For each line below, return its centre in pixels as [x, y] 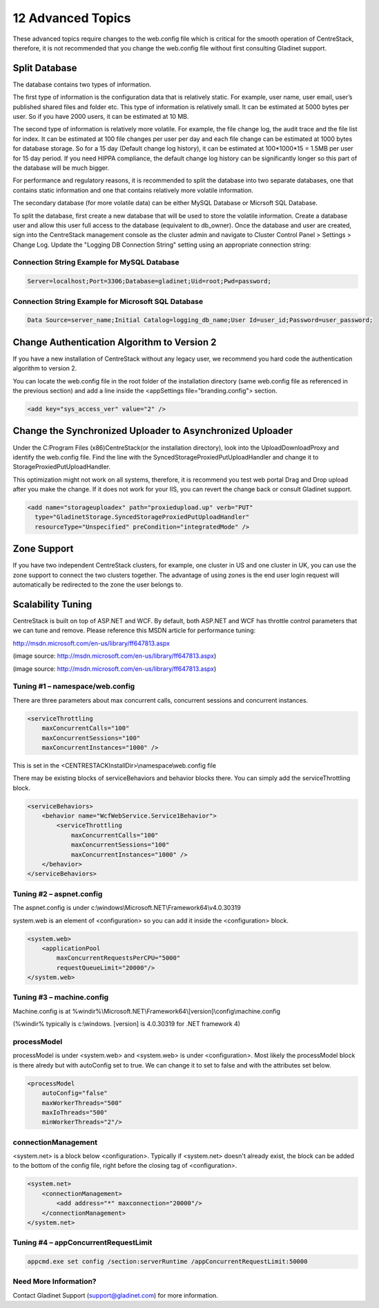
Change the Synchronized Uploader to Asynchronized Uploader [153, 431]
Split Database [45, 68]
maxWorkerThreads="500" [82, 1103]
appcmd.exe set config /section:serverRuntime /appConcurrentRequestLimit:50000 [167, 1262]
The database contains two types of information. [82, 84]
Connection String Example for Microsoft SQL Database [108, 301]
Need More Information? [55, 1282]
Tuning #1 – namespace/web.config [74, 686]
